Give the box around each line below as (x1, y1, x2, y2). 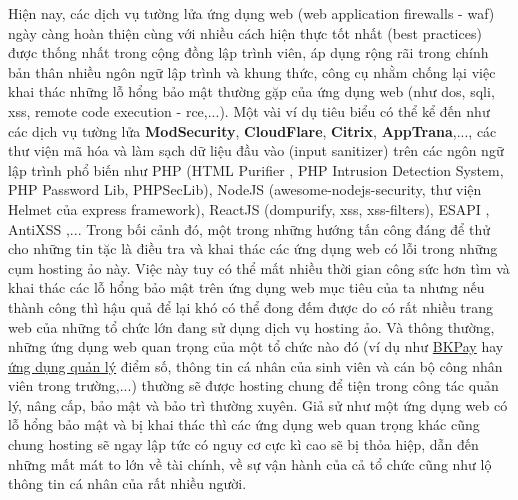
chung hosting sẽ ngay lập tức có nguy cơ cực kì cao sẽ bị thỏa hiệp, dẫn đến (8, 434, 479, 455)
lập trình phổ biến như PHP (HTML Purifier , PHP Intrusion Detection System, (8, 159, 504, 180)
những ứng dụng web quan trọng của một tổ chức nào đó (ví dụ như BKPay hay (8, 336, 504, 357)
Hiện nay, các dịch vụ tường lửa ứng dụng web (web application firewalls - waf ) (8, 3, 495, 23)
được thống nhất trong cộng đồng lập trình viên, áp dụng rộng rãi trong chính (8, 42, 489, 63)
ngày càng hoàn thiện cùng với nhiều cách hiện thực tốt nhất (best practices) (8, 22, 482, 43)
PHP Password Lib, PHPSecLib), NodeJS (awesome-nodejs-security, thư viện (8, 179, 482, 200)
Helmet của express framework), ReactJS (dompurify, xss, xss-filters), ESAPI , (8, 198, 490, 219)
